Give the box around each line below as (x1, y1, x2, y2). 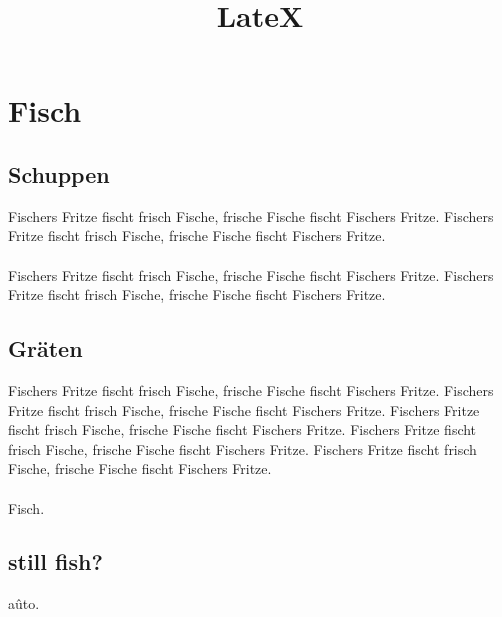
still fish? (8, 546, 103, 577)
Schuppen (8, 158, 110, 189)
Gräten (8, 333, 83, 364)
